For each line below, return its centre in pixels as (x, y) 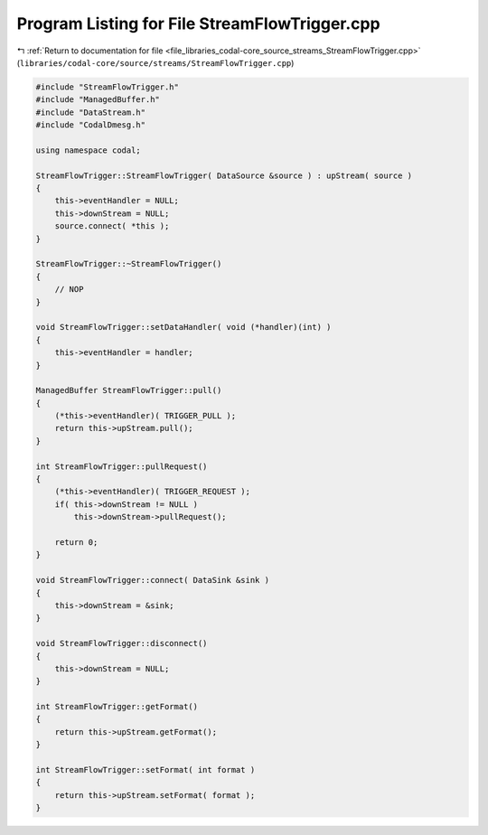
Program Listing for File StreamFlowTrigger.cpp (198, 23)
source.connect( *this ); (112, 226)
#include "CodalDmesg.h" (91, 125)
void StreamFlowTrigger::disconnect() (122, 643)
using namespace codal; (89, 150)
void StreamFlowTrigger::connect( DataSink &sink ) (153, 580)
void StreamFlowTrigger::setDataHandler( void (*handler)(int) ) (183, 327)
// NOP (69, 290)
